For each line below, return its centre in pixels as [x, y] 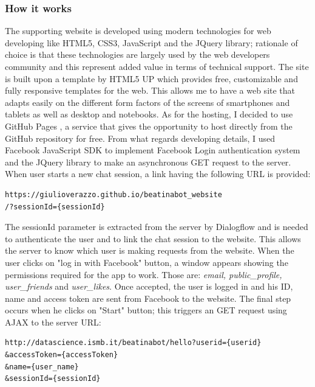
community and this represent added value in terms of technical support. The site [157, 66]
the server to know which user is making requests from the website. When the [150, 250]
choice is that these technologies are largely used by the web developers [137, 54]
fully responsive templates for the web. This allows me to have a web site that [150, 90]
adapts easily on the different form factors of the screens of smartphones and [147, 102]
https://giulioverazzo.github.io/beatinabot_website [113, 194]
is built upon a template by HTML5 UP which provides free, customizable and [151, 78]
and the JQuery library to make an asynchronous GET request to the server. [148, 162]
